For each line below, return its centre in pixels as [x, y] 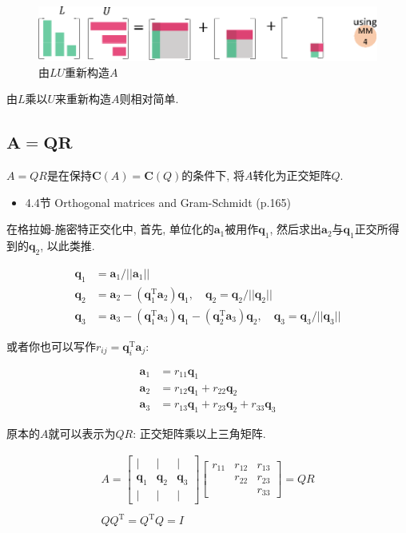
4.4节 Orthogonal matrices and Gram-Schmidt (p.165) [158, 202]
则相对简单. [149, 99]
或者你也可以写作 [51, 346]
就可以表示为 [82, 434]
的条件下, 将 [213, 175]
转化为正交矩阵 [292, 175]
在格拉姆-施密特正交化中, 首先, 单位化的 [110, 229]
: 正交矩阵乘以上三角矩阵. [199, 434]
